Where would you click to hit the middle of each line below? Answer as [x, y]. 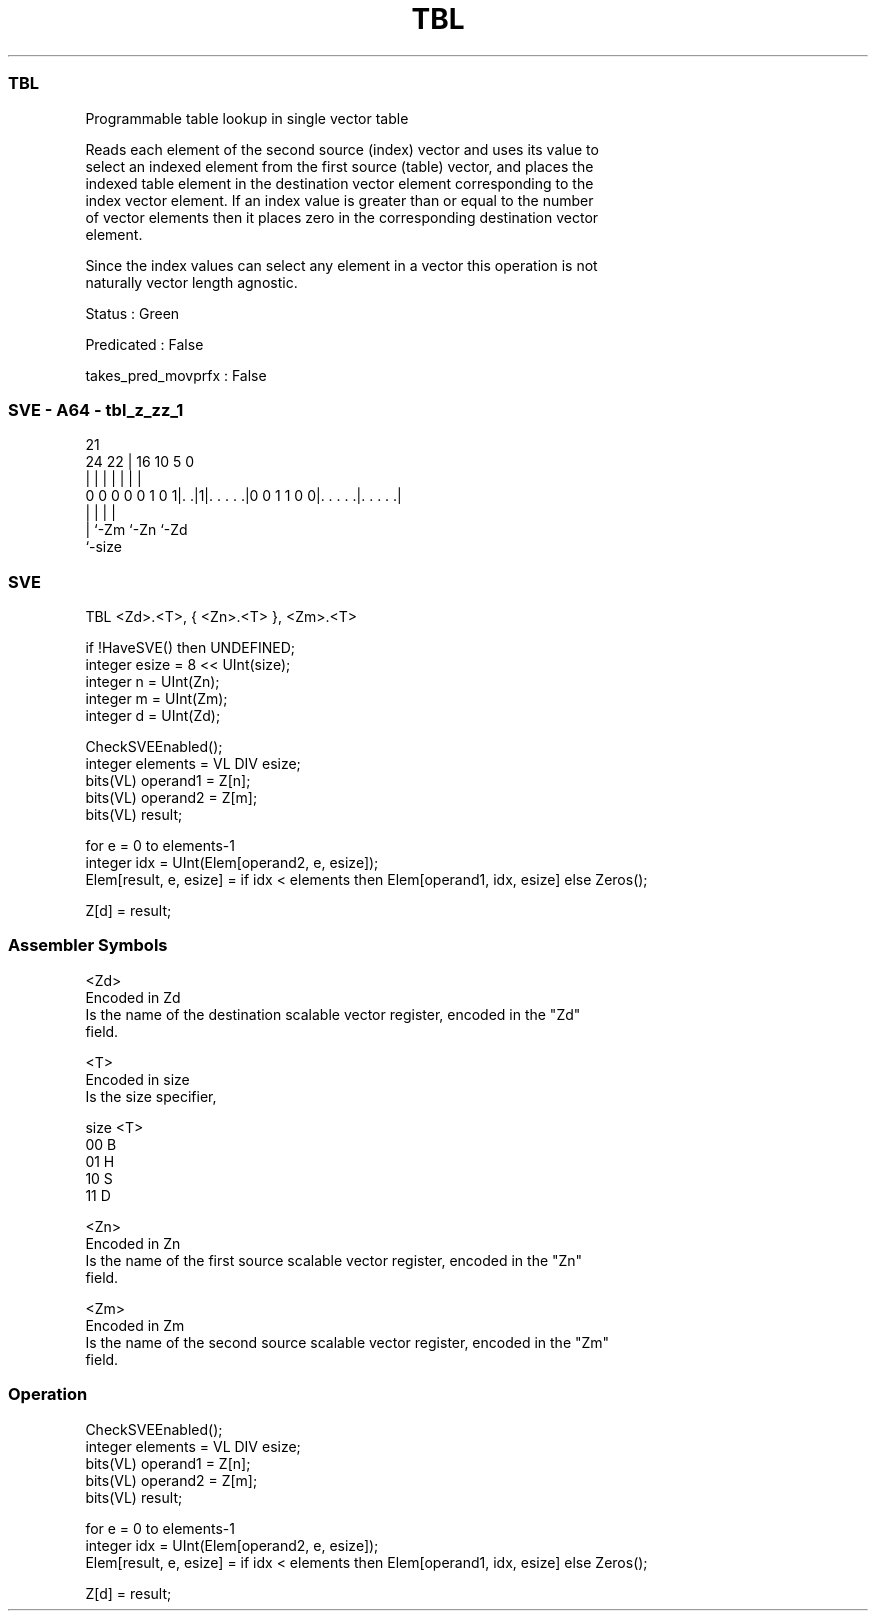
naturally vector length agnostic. [191, 282]
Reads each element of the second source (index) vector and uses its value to [342, 149]
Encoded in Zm [135, 1325]
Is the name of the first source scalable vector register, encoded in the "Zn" [334, 1260]
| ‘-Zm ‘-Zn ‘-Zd [136, 530]
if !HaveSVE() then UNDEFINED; [190, 647]
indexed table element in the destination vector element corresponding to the [339, 183]
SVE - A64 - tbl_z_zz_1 [96, 409]
